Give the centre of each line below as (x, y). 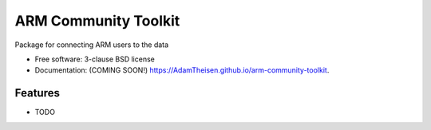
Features (37, 93)
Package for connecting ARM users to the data (92, 45)
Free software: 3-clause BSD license (95, 59)
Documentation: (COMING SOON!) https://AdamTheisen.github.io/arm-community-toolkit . (182, 70)
